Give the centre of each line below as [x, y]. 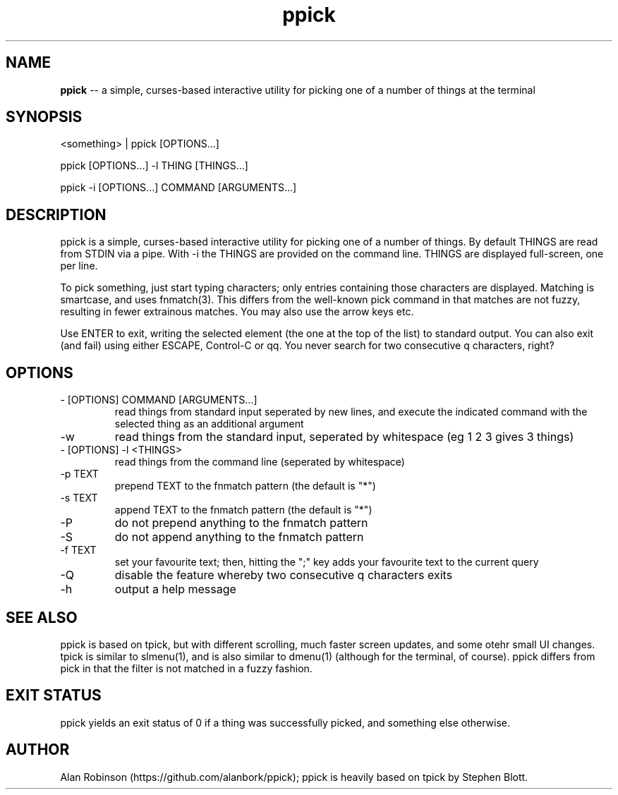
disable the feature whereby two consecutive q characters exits [284, 575]
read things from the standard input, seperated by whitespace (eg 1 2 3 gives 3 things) [344, 437]
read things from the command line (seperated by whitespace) [260, 462]
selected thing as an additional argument [209, 424]
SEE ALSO [42, 617]
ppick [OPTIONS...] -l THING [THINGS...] [154, 166]
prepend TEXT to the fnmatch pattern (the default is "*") [245, 486]
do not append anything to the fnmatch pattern [239, 537]
